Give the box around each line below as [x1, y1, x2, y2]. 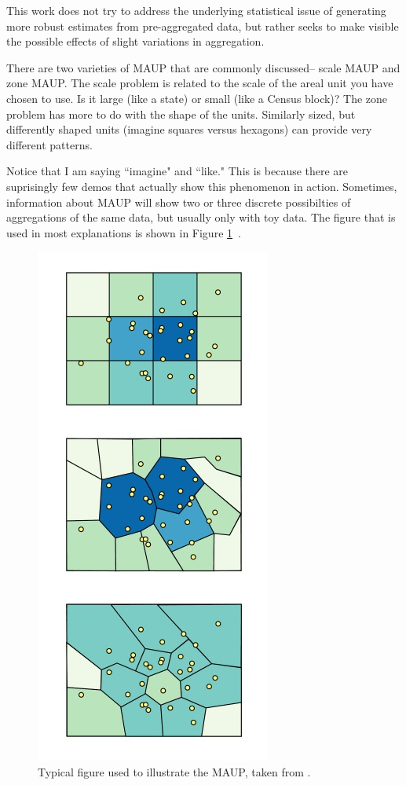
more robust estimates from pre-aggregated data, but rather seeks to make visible [6, 17, 399, 34]
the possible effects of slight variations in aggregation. [6, 33, 265, 50]
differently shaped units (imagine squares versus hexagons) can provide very [6, 121, 372, 138]
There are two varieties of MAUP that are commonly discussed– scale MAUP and [6, 59, 401, 75]
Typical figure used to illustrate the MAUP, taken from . [38, 763, 311, 779]
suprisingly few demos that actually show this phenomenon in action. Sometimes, [6, 178, 397, 194]
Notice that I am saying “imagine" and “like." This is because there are [6, 163, 349, 179]
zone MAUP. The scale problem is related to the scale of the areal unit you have [6, 75, 393, 91]
